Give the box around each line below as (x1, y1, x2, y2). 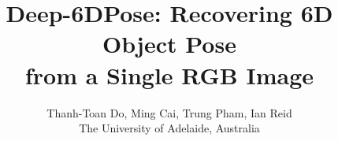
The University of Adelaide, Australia (79, 120, 260, 136)
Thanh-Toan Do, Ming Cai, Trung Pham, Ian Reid (46, 104, 292, 121)
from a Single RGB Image (24, 58, 314, 91)
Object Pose (102, 28, 236, 60)
